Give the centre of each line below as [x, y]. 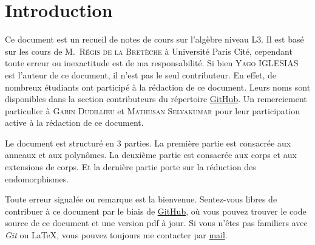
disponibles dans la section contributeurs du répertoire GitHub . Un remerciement [156, 99]
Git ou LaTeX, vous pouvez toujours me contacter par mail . [116, 235]
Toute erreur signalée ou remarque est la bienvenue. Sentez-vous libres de [141, 199]
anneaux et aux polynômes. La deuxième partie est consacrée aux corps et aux [151, 155]
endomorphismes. [37, 178]
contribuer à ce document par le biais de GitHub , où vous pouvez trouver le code [156, 211]
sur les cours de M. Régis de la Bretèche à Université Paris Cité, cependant [149, 51]
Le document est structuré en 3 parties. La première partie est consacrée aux [148, 143]
